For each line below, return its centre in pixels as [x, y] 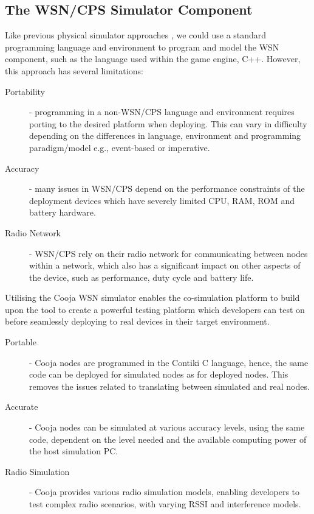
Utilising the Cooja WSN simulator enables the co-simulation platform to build [152, 297]
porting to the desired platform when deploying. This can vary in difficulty [168, 123]
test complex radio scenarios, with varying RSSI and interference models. [165, 504]
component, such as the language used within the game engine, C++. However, [153, 59]
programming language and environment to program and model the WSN [142, 47]
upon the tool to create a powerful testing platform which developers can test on [155, 309]
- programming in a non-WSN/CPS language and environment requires [162, 112]
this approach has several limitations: [74, 70]
